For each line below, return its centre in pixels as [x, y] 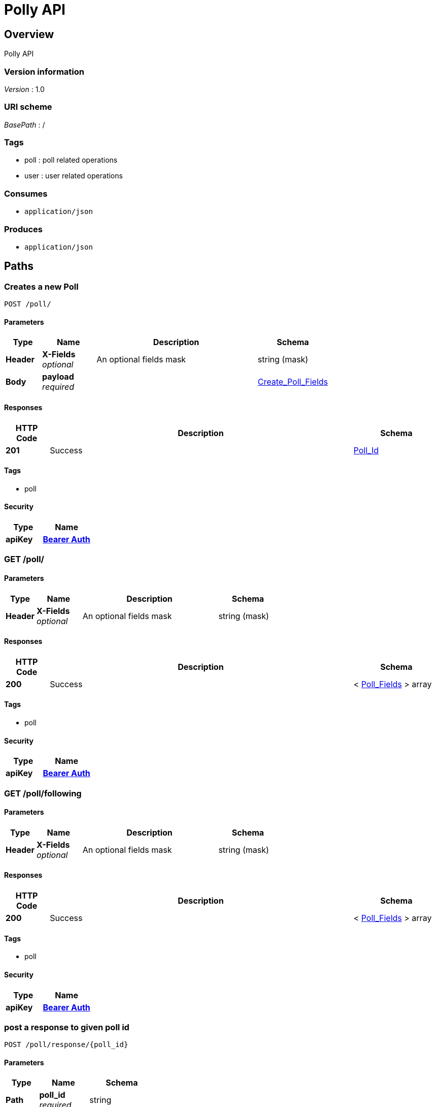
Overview [29, 34]
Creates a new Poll [41, 286]
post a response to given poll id [67, 1027]
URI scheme [28, 107]
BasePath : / [25, 125]
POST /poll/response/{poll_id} [66, 1045]
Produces [23, 229]
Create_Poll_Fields [293, 382]
